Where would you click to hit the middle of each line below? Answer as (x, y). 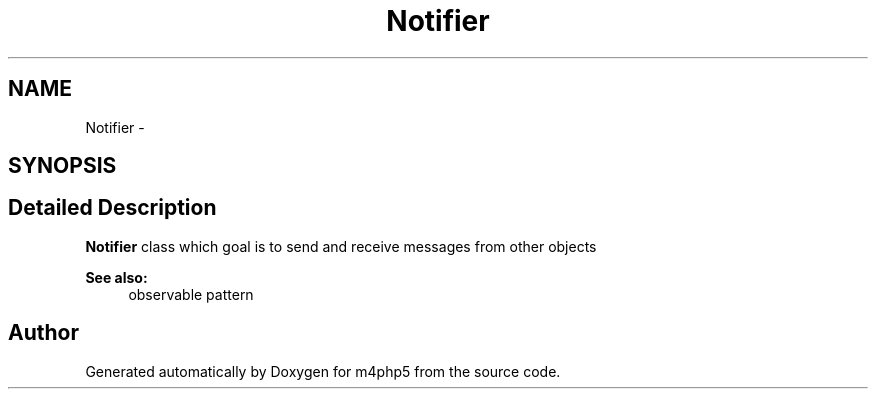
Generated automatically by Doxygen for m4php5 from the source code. (323, 371)
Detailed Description (112, 208)
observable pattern (191, 294)
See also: (116, 277)
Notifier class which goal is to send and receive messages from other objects (341, 246)
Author (43, 333)
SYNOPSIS (62, 166)
